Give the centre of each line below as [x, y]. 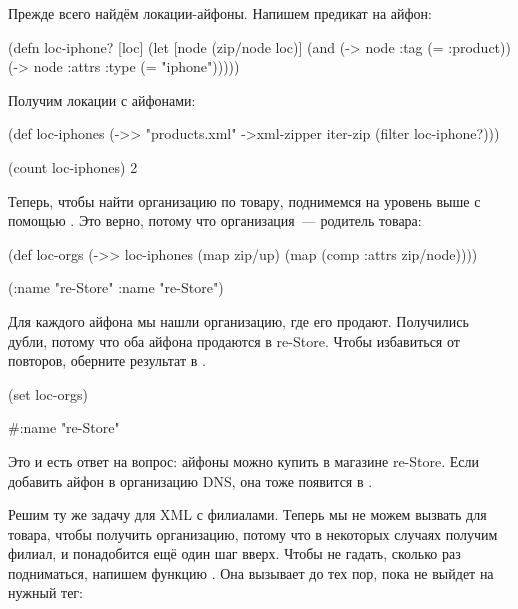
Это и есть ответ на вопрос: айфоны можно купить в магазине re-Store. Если [244, 460]
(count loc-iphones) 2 [73, 166]
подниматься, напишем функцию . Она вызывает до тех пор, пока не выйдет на [251, 572]
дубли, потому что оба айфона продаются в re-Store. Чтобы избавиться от [234, 340]
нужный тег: [45, 592]
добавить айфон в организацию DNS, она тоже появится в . [190, 480]
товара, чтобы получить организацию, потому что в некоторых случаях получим [253, 533]
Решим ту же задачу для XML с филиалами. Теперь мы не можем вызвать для [247, 514]
